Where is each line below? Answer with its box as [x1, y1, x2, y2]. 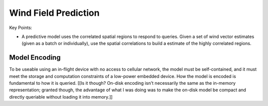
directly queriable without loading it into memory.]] [9, 94, 113, 100]
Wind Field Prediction [9, 7, 100, 18]
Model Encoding [9, 53, 61, 62]
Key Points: [9, 25, 32, 31]
